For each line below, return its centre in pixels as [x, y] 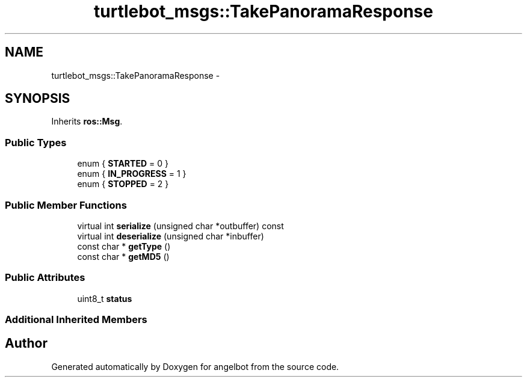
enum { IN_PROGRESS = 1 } [132, 174]
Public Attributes [45, 278]
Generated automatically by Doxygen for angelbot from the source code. [195, 366]
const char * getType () [124, 246]
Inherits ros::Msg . [87, 122]
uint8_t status [105, 298]
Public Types [36, 142]
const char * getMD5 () [123, 256]
